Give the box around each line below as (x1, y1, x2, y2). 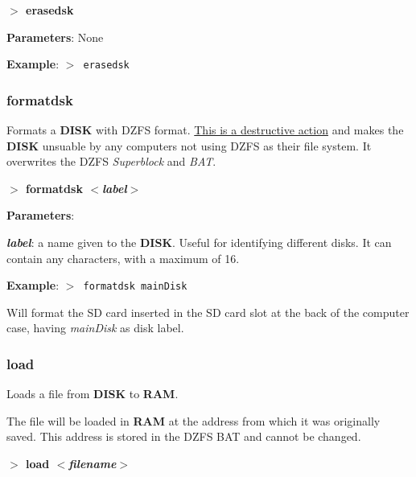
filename (68, 455, 117, 472)
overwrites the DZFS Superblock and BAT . (6, 153, 216, 170)
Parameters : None (6, 28, 104, 45)
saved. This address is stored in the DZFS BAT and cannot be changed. (6, 428, 361, 445)
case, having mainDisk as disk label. (6, 319, 184, 336)
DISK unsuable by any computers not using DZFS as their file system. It (6, 137, 372, 154)
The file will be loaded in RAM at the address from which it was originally (6, 412, 381, 429)
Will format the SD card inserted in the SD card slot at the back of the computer (6, 303, 410, 320)
